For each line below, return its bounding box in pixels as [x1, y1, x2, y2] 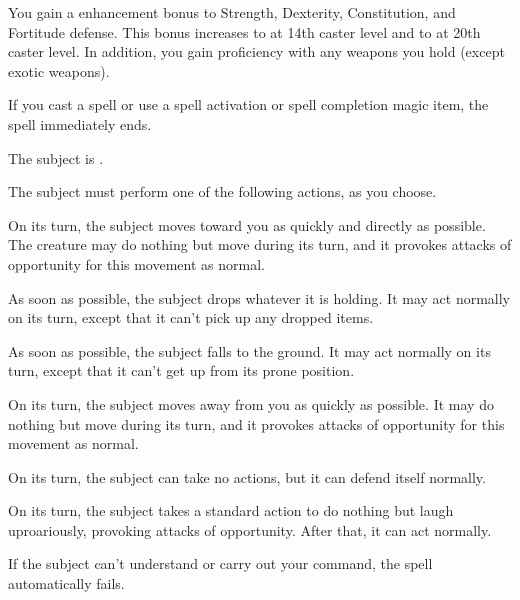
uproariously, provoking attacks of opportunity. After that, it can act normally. [8, 519, 492, 540]
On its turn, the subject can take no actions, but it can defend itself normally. [8, 466, 486, 487]
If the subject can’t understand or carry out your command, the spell [8, 553, 433, 574]
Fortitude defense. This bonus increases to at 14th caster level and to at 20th [8, 21, 481, 42]
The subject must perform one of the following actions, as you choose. [8, 181, 437, 202]
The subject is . [8, 147, 104, 168]
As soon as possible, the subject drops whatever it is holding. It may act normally [8, 287, 510, 308]
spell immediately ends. [8, 113, 152, 134]
